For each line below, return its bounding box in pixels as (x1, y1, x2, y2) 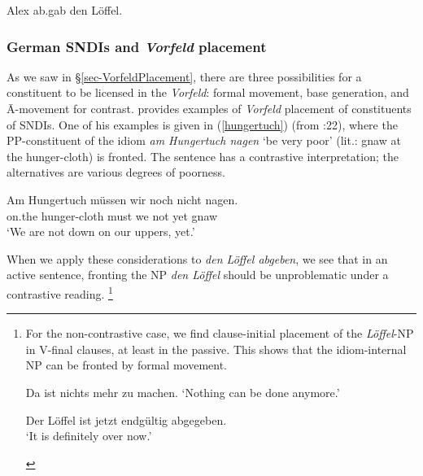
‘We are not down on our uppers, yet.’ (7, 223, 195, 240)
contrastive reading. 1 (7, 282, 113, 302)
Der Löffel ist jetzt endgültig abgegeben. (25, 411, 227, 428)
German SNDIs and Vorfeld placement (7, 36, 267, 56)
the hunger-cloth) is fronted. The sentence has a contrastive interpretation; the (7, 147, 399, 164)
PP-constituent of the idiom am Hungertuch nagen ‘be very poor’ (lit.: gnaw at (7, 132, 401, 149)
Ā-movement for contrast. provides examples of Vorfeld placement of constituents (7, 100, 412, 116)
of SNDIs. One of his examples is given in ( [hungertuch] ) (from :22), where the (7, 116, 398, 133)
